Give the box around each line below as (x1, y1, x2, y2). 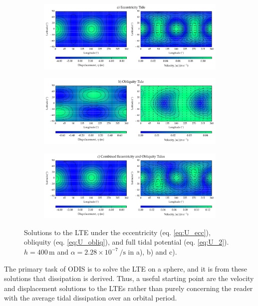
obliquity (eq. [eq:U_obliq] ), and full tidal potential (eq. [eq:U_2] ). (24, 237, 229, 247)
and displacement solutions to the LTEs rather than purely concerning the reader (4, 283, 253, 293)
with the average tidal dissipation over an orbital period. (4, 293, 177, 303)
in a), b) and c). (128, 246, 177, 257)
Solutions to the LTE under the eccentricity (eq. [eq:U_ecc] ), (24, 227, 211, 237)
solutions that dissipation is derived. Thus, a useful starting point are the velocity (4, 273, 254, 284)
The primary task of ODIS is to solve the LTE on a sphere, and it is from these (4, 263, 247, 274)
